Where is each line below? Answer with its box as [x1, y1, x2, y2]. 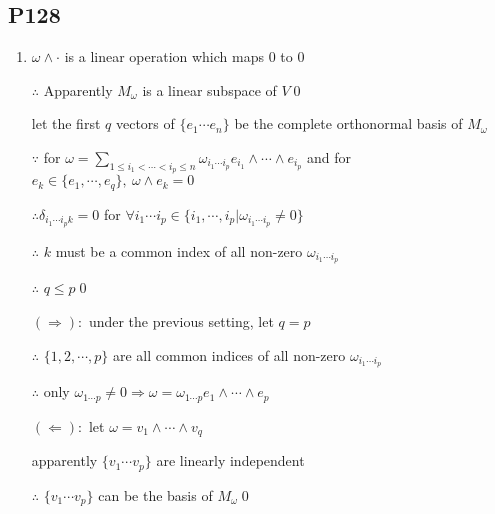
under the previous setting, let [88, 310, 274, 331]
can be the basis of [98, 484, 213, 505]
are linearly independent [156, 450, 305, 471]
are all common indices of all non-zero [112, 344, 346, 365]
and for [306, 146, 351, 167]
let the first [31, 113, 101, 134]
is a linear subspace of [142, 79, 277, 100]
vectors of [115, 113, 175, 134]
